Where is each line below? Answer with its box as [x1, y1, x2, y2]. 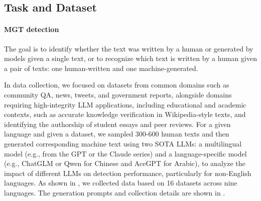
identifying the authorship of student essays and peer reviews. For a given [4, 118, 231, 129]
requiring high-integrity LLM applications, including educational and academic [4, 99, 246, 109]
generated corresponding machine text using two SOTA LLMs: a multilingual [4, 138, 242, 148]
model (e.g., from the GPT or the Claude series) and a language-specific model [4, 148, 247, 158]
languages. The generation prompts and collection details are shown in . [4, 187, 225, 197]
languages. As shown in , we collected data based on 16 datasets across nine [4, 177, 237, 188]
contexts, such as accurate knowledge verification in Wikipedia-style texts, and [4, 109, 246, 119]
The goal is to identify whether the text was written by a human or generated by [4, 43, 253, 53]
